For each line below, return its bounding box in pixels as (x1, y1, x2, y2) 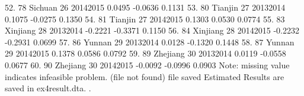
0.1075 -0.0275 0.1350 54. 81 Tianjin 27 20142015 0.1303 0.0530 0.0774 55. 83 (5, 12, 285, 25)
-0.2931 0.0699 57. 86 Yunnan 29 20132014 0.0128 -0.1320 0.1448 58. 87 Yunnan (5, 35, 295, 48)
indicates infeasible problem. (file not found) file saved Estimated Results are (5, 70, 284, 82)
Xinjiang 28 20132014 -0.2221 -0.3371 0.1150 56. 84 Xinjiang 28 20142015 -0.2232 (5, 24, 299, 37)
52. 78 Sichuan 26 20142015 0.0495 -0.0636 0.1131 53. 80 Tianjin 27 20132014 (5, 1, 286, 13)
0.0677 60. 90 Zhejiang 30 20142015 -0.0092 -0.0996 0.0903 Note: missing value (5, 58, 290, 71)
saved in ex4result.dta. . (5, 82, 91, 94)
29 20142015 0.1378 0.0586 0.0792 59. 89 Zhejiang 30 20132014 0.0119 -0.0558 (5, 47, 286, 59)
